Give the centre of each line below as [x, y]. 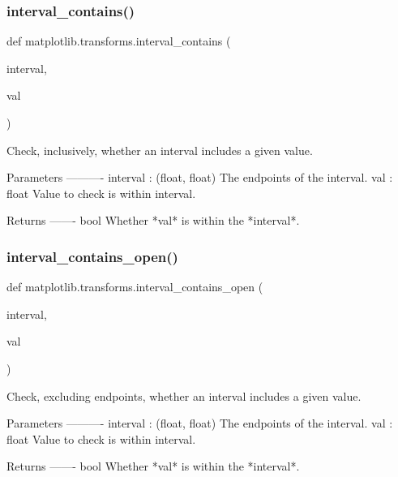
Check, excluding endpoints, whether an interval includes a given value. [184, 395]
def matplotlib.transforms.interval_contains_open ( [135, 287]
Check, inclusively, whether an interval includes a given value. [160, 150]
